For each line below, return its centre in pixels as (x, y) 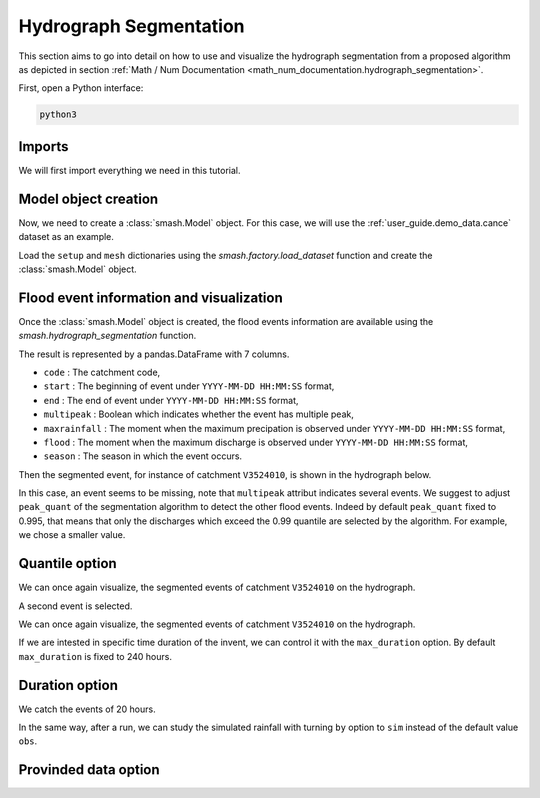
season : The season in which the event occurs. (143, 456)
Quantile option (67, 563)
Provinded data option (89, 770)
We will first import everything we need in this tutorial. (129, 170)
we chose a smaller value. (72, 535)
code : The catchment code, (102, 372)
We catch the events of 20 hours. (87, 709)
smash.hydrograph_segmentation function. (107, 336)
